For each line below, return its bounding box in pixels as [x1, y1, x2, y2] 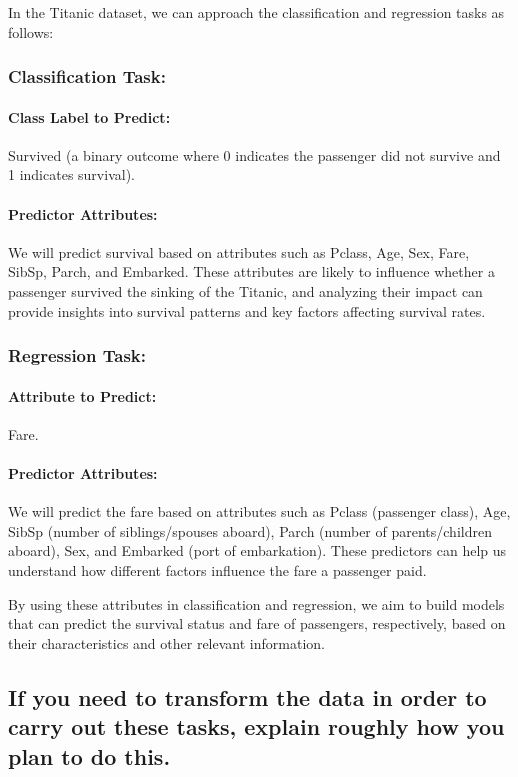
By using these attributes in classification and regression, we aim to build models [8, 593, 505, 614]
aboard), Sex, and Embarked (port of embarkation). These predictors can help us [8, 540, 507, 561]
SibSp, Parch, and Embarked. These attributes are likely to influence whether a [8, 261, 495, 282]
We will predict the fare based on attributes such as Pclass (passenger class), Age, [8, 501, 511, 522]
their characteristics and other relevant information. [8, 632, 325, 653]
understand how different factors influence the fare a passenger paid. [8, 560, 427, 580]
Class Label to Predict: [8, 106, 171, 127]
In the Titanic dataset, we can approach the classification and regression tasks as [8, 2, 505, 22]
